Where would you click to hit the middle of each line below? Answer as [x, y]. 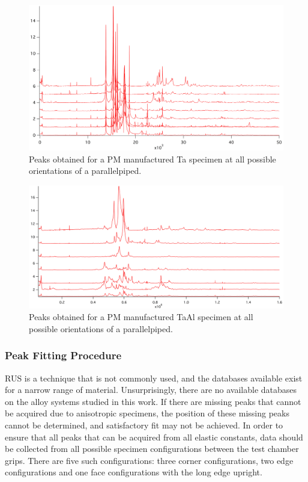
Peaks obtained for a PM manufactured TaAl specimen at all [141, 317]
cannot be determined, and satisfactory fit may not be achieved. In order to [144, 425]
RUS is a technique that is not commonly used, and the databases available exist [154, 378]
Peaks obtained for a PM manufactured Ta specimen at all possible [152, 159]
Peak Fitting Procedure [63, 355]
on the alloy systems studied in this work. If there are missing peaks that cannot [153, 401]
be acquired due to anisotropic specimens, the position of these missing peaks [147, 413]
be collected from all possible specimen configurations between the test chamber [152, 449]
